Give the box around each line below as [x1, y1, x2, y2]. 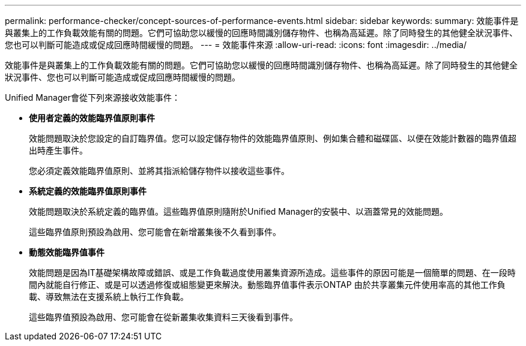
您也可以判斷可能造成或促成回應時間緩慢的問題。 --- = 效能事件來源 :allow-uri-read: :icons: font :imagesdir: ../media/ [5, 40, 467, 50]
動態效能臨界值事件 [29, 247, 104, 257]
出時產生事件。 [29, 145, 88, 155]
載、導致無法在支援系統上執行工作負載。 [29, 291, 189, 302]
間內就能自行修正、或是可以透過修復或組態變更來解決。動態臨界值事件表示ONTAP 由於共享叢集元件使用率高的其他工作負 [29, 279, 506, 290]
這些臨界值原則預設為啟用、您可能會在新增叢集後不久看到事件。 [29, 227, 281, 237]
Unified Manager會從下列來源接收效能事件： [5, 92, 180, 103]
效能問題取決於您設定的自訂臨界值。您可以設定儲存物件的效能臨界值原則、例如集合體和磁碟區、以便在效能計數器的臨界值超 [29, 133, 516, 143]
